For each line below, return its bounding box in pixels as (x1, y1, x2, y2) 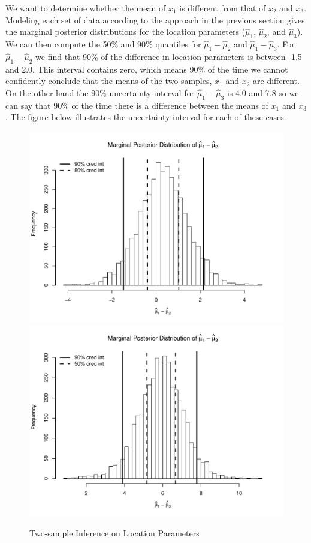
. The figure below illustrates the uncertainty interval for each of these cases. (5, 111, 286, 123)
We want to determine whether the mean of (5, 2, 166, 14)
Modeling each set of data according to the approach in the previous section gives (5, 13, 305, 26)
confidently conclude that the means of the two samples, (5, 74, 212, 87)
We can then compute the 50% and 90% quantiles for (5, 37, 201, 50)
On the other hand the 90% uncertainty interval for (5, 86, 195, 99)
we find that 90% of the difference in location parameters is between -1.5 (35, 50, 302, 62)
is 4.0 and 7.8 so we (227, 86, 299, 99)
